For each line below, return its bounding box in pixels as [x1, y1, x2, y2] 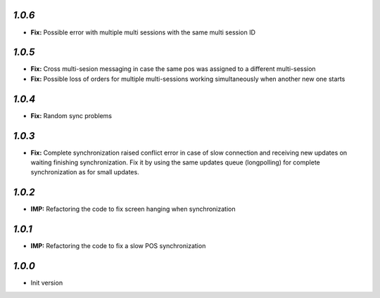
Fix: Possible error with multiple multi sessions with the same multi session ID [30, 28, 256, 37]
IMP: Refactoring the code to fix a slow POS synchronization [30, 242, 206, 250]
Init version [30, 278, 63, 287]
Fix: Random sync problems [30, 111, 113, 119]
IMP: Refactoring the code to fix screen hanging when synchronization [30, 205, 236, 214]
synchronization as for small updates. [30, 168, 140, 176]
